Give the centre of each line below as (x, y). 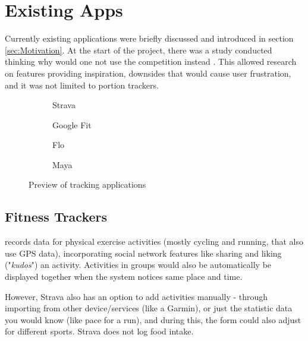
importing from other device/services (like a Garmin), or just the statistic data (149, 308)
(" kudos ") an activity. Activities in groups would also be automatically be (138, 265)
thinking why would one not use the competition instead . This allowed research (151, 61)
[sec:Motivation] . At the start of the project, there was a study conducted (139, 50)
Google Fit (72, 124)
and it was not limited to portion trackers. (82, 85)
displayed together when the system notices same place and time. (124, 277)
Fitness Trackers (56, 217)
